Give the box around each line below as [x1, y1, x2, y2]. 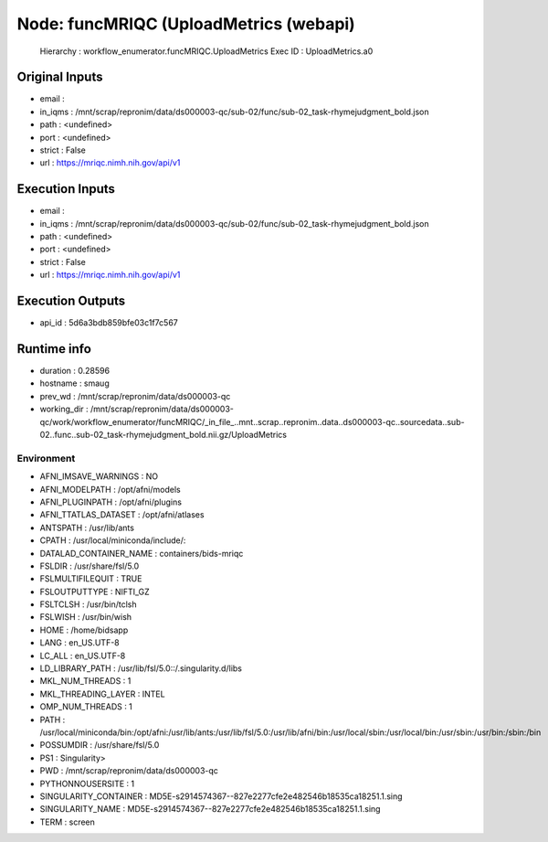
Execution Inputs [16, 181, 116, 197]
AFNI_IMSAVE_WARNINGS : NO [39, 471, 159, 482]
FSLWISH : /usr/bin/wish [39, 612, 132, 623]
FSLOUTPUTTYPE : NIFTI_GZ [39, 586, 150, 597]
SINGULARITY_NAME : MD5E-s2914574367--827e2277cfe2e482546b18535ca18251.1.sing [39, 804, 381, 815]
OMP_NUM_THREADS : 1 [39, 701, 132, 712]
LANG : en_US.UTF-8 [39, 637, 120, 648]
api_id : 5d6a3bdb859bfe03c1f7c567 [39, 317, 178, 328]
